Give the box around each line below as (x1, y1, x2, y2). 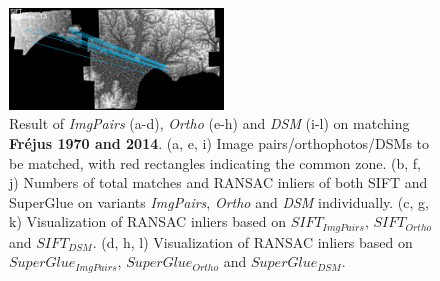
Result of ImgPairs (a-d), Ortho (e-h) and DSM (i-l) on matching (9, 113, 410, 134)
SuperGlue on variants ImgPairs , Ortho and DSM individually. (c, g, (9, 191, 429, 212)
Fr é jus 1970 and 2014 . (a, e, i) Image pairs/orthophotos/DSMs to (9, 133, 430, 153)
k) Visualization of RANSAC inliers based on (9, 211, 286, 232)
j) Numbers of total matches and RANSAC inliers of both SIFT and (9, 172, 428, 193)
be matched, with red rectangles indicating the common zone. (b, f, (9, 152, 421, 173)
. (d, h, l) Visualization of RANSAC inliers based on (92, 231, 413, 252)
